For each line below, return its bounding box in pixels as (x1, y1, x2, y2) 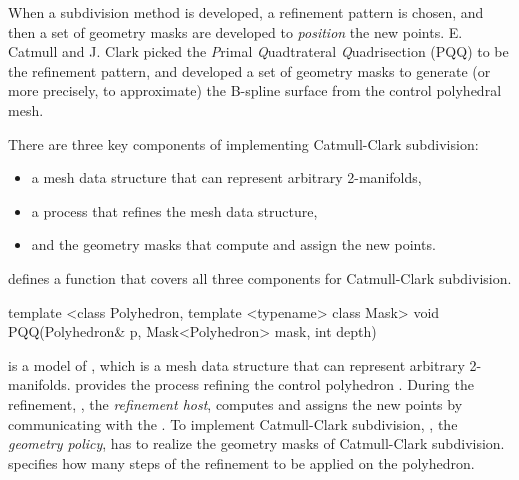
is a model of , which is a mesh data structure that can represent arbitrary (8, 354, 465, 375)
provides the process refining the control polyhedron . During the (75, 374, 474, 395)
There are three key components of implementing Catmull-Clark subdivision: (8, 133, 479, 154)
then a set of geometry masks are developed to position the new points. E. (8, 21, 463, 42)
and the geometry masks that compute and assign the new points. (31, 234, 436, 255)
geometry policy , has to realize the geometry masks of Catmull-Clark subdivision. (8, 433, 505, 454)
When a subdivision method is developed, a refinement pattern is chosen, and (8, 2, 484, 22)
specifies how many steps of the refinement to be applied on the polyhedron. (8, 452, 475, 473)
